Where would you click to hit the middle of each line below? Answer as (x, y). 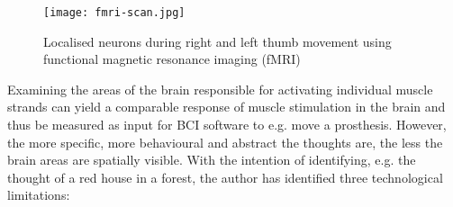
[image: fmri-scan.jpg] (114, 13)
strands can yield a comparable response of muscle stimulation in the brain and (226, 107)
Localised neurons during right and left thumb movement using (217, 41)
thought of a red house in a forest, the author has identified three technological (225, 177)
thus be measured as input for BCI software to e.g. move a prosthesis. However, (227, 125)
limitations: (39, 195)
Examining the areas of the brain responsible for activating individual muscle (220, 89)
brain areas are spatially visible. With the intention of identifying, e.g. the (212, 160)
